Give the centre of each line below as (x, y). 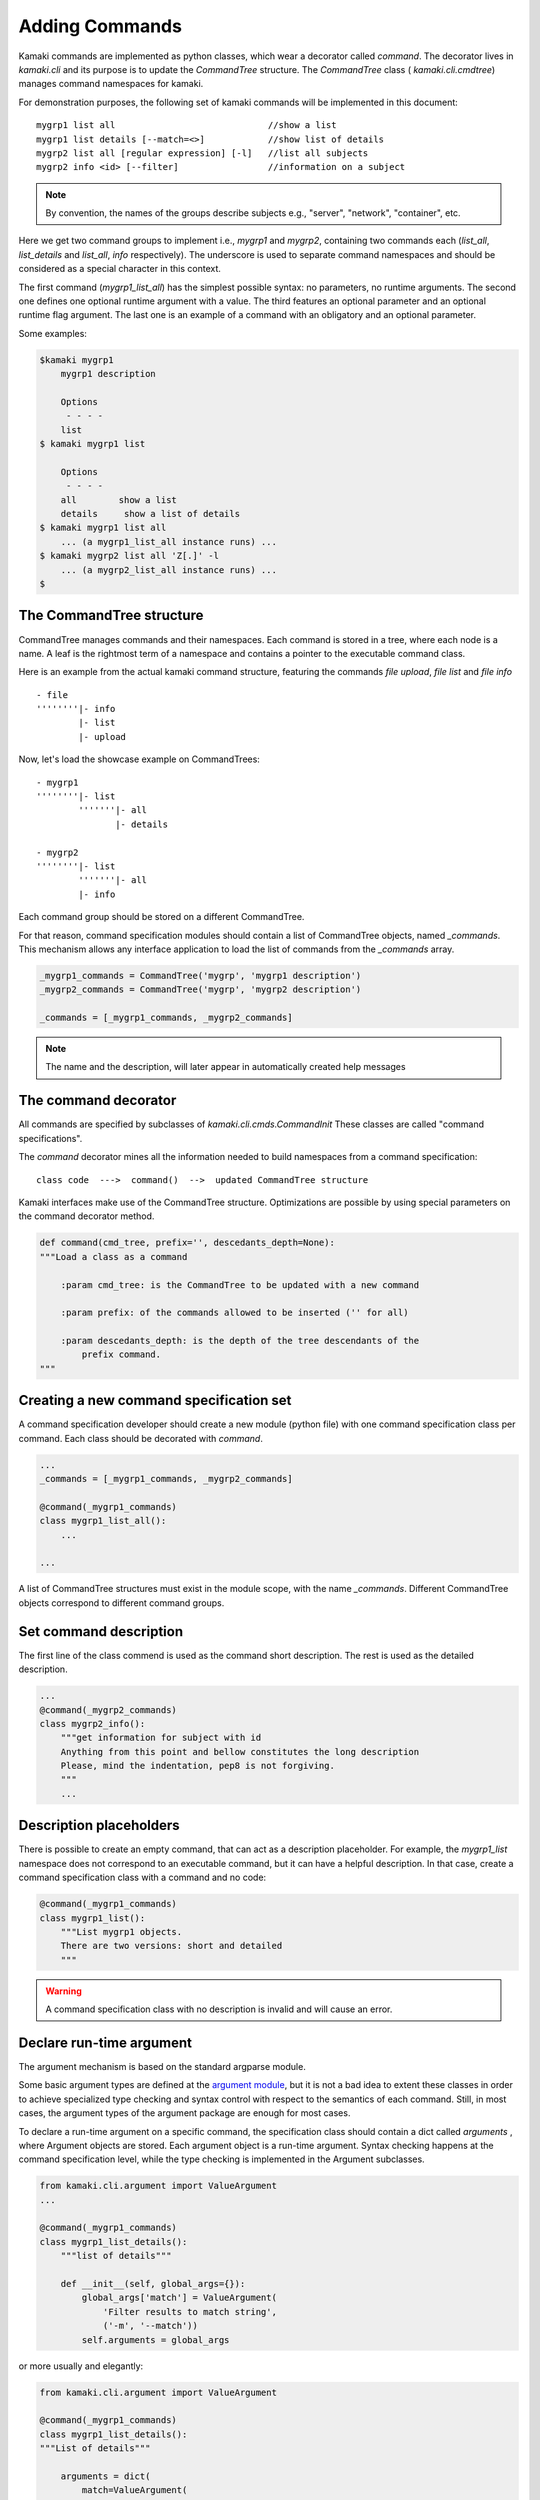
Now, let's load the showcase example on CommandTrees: (139, 759)
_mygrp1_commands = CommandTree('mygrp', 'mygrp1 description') (200, 975)
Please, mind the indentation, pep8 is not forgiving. (197, 1766)
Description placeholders (99, 1825)
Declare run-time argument (105, 2042)
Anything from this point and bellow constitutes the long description (240, 1751)
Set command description (101, 1631)
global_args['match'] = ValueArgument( (179, 2298)
